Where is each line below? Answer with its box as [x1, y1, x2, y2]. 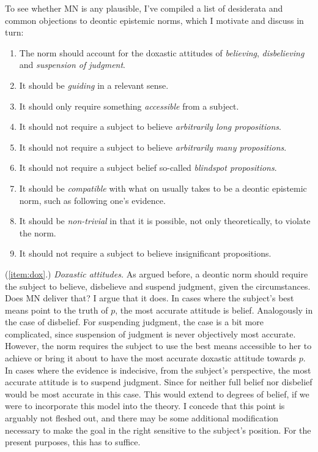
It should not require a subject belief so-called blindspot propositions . [19, 161, 277, 174]
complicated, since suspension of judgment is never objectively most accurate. [5, 327, 296, 340]
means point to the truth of [5, 303, 108, 316]
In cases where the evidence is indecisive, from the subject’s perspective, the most [5, 363, 311, 376]
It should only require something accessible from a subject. [19, 99, 239, 112]
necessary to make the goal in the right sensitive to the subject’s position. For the [5, 423, 311, 436]
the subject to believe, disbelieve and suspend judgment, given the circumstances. [5, 279, 311, 292]
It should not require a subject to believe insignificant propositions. [19, 247, 272, 260]
